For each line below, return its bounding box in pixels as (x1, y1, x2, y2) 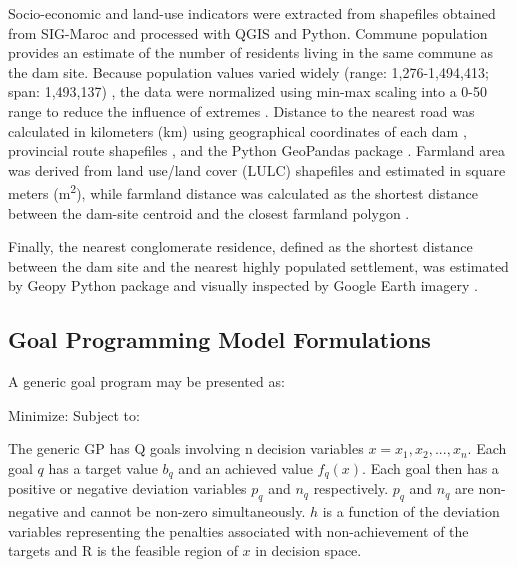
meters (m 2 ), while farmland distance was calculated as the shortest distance (8, 180, 479, 203)
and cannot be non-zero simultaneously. (63, 501, 306, 522)
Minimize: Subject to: (8, 404, 140, 425)
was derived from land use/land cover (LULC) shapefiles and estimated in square (8, 159, 506, 180)
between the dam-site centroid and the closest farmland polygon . (8, 202, 410, 223)
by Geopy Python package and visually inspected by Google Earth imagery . (8, 275, 478, 296)
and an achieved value (178, 457, 313, 478)
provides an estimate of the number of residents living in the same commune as (8, 42, 494, 63)
